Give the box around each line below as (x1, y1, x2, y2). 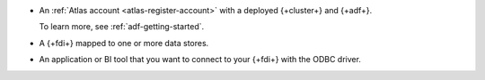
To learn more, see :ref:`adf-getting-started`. (39, 21, 205, 32)
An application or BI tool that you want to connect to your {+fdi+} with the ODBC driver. (39, 54, 361, 65)
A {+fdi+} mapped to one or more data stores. (39, 37, 209, 48)
